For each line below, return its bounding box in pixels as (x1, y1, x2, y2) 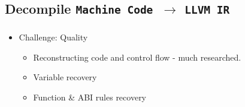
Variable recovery (33, 71, 97, 83)
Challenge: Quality (19, 31, 88, 43)
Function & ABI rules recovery (33, 91, 147, 103)
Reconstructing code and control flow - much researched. (33, 51, 241, 63)
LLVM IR (184, 4, 230, 17)
